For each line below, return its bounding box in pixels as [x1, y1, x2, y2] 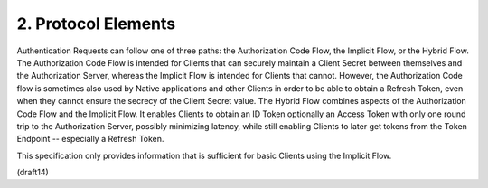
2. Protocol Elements [16, 14, 176, 33]
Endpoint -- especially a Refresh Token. [16, 134, 164, 145]
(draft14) [16, 167, 49, 178]
